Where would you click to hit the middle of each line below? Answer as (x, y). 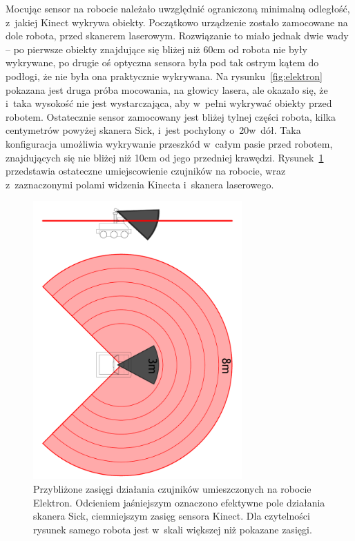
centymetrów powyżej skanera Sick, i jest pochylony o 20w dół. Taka (153, 130)
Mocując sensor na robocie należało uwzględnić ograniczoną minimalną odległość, (178, 8)
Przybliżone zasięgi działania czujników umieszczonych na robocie (172, 489)
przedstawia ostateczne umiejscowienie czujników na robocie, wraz (146, 171)
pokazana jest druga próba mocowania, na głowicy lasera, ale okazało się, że (167, 89)
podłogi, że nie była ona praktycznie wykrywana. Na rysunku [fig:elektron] (164, 76)
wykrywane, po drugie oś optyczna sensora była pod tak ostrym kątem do (162, 62)
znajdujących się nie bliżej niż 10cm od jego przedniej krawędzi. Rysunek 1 (165, 157)
